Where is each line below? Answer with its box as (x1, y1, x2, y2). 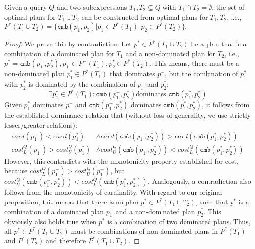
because (4, 165, 28, 176)
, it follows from (202, 99, 250, 110)
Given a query (4, 2, 47, 12)
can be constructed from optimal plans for (81, 11, 208, 22)
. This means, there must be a (149, 58, 239, 68)
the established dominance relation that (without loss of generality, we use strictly (4, 110, 251, 120)
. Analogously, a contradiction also (147, 176, 251, 186)
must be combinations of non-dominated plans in (71, 226, 218, 236)
